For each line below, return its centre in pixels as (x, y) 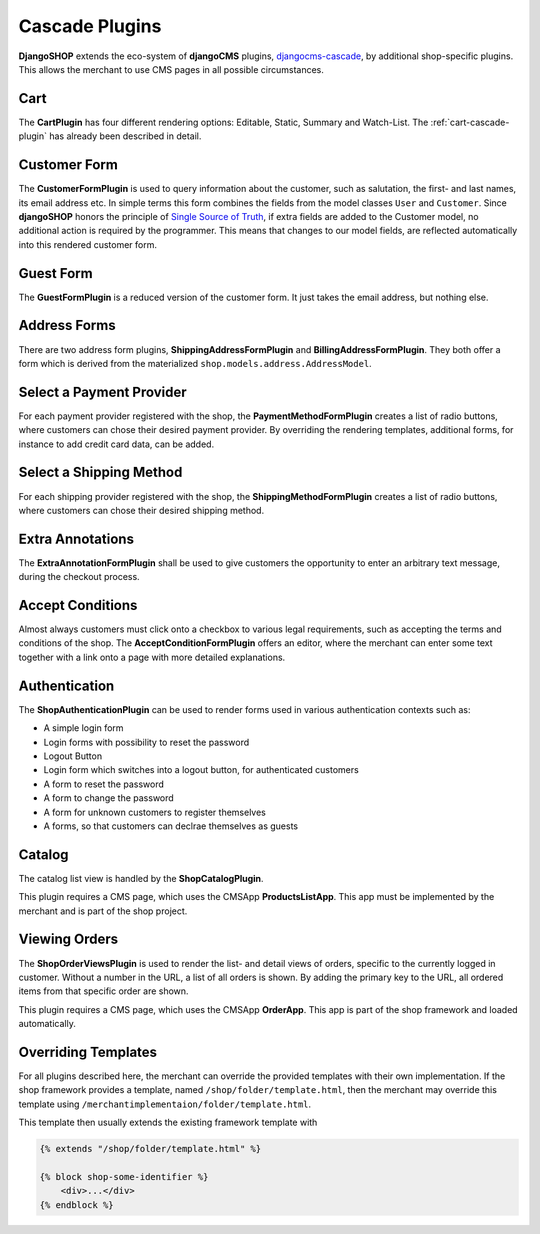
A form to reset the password (104, 784)
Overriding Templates (88, 1051)
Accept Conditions (78, 605)
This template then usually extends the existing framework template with (168, 1122)
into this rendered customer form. (88, 244)
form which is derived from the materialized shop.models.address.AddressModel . (195, 363)
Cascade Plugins (90, 26)
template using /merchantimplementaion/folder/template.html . (165, 1104)
